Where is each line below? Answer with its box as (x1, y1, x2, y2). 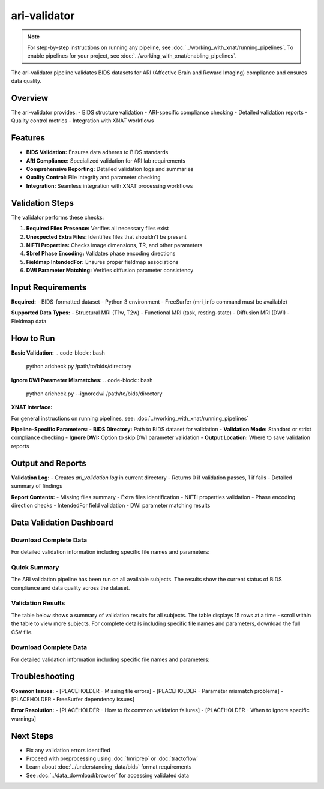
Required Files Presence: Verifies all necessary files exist (26, 225, 169, 232)
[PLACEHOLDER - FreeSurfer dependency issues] (11, 695, 135, 703)
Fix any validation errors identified (26, 746, 110, 754)
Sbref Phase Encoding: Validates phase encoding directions (26, 250, 176, 257)
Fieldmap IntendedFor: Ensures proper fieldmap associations (26, 258, 179, 265)
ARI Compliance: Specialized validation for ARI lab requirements (26, 157, 186, 164)
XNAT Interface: (11, 404, 53, 411)
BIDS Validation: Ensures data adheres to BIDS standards (26, 149, 169, 156)
